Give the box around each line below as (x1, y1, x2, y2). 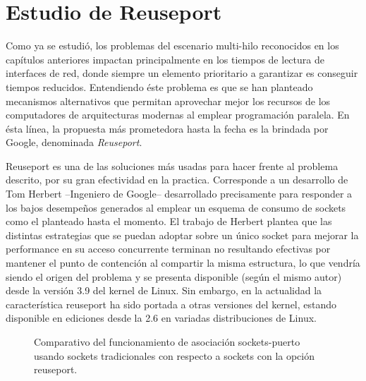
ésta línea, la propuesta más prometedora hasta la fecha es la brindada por (6, 121, 329, 135)
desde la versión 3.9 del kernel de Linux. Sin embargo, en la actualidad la (6, 283, 322, 298)
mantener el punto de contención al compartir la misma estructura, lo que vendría (6, 255, 360, 270)
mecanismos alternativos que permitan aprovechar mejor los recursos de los (6, 93, 331, 108)
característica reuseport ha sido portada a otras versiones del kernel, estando (6, 296, 337, 311)
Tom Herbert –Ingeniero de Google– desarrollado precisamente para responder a (6, 186, 353, 201)
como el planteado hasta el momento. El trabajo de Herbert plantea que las (6, 214, 332, 229)
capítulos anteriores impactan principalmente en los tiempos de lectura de (6, 52, 324, 66)
